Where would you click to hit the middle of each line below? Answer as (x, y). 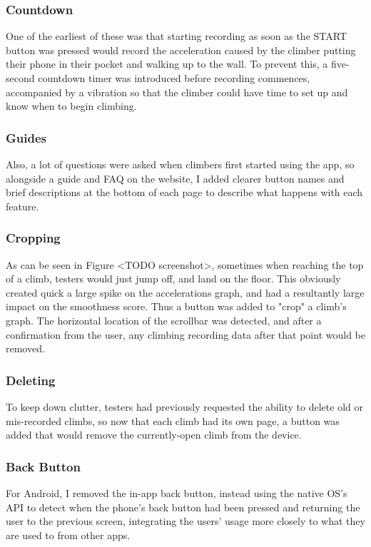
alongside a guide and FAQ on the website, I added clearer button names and (175, 178)
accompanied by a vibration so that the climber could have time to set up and (177, 92)
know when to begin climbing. (71, 106)
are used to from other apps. (68, 535)
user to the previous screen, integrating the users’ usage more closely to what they (185, 521)
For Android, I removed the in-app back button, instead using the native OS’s (177, 492)
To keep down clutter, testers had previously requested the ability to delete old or (184, 406)
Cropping (33, 238)
